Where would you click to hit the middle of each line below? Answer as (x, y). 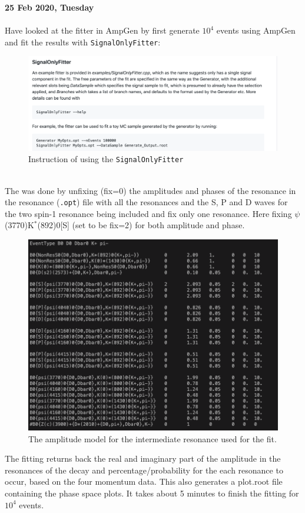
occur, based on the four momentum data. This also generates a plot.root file (144, 481)
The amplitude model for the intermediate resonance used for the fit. (152, 438)
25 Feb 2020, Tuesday (49, 7)
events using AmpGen (256, 30)
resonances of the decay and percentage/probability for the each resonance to (144, 470)
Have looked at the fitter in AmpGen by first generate (102, 30)
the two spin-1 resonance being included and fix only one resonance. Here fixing (148, 213)
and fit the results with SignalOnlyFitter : (83, 42)
